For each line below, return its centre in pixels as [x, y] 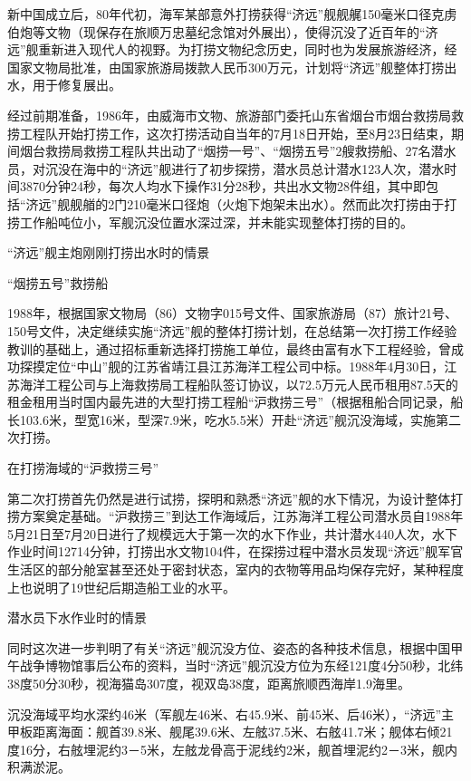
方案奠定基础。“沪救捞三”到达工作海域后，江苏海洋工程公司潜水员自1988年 [241, 516]
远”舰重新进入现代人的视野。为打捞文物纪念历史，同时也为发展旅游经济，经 [232, 49]
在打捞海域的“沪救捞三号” [83, 468]
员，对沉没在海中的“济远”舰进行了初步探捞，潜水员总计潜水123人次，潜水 [226, 168]
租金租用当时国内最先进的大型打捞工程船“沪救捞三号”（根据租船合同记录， [229, 402]
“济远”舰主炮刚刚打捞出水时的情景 [109, 252]
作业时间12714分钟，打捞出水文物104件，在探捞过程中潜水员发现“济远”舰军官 [235, 551]
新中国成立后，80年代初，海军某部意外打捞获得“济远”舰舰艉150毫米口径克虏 [232, 14]
